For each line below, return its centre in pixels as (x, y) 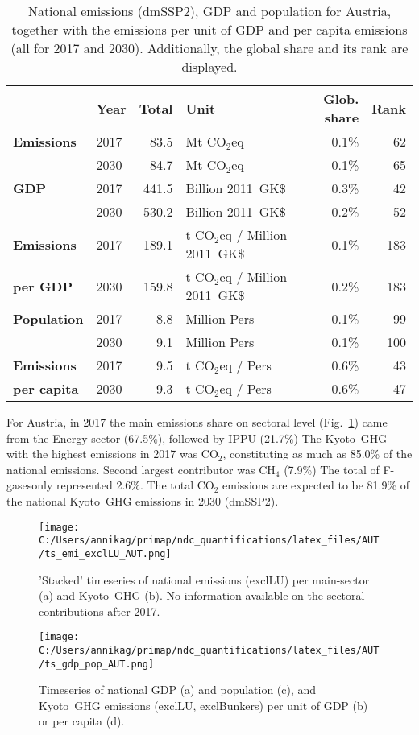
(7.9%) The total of (332, 469)
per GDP (43, 286)
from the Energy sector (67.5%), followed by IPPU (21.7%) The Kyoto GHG (197, 438)
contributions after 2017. (100, 611)
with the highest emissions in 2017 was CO (112, 454)
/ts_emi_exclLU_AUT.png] (105, 553)
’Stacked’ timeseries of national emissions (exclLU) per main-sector (204, 579)
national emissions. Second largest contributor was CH (141, 469)
